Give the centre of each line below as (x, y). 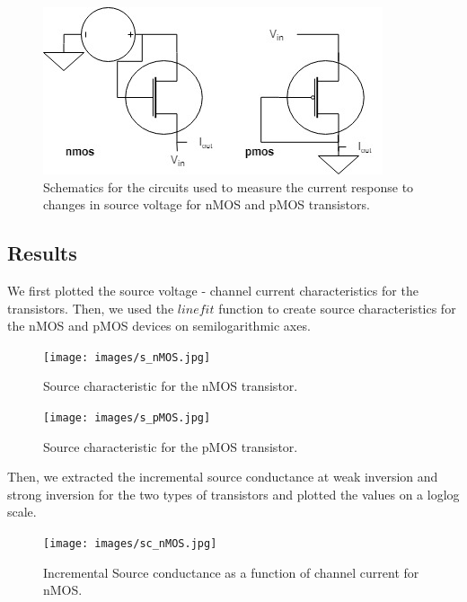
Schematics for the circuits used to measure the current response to (229, 186)
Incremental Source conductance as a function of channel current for (231, 572)
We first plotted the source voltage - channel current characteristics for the (213, 290)
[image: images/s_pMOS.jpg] (127, 418)
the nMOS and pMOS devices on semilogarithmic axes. (159, 326)
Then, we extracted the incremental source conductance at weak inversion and (223, 477)
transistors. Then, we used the (91, 308)
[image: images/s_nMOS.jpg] (127, 357)
